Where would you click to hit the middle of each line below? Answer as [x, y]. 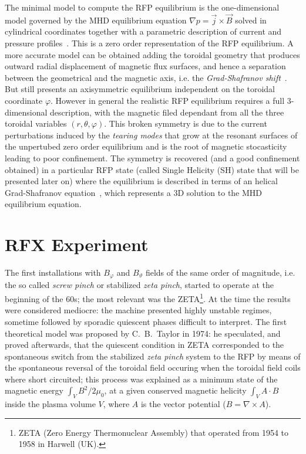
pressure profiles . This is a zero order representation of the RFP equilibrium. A [149, 43]
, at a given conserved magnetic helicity [175, 390]
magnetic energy [34, 390]
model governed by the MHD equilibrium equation [96, 20]
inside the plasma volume [50, 404]
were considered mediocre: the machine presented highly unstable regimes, [138, 310]
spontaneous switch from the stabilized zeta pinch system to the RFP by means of [153, 356]
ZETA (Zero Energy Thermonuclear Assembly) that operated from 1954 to [154, 432]
